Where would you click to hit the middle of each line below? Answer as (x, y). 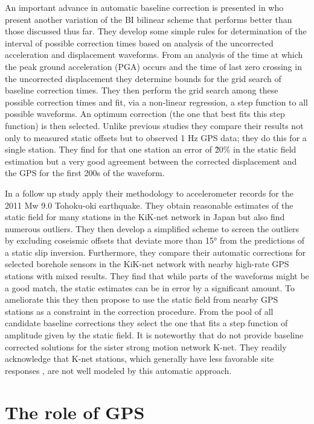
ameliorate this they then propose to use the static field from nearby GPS (142, 299)
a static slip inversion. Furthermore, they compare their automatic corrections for (155, 252)
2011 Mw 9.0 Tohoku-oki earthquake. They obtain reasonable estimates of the (149, 205)
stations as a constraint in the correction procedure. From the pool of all (139, 311)
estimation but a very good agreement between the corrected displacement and (151, 161)
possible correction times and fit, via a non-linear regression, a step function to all (156, 102)
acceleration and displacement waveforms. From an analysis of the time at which (154, 55)
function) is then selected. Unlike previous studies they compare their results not (154, 125)
